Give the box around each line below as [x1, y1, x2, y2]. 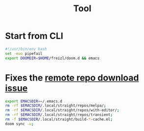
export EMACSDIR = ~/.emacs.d [5, 99, 63, 104]
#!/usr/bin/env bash [5, 46, 48, 51]
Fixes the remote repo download [5, 72, 139, 83]
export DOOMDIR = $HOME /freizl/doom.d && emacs [5, 56, 99, 61]
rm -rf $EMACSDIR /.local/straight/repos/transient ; [5, 112, 113, 117]
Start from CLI [5, 30, 64, 42]
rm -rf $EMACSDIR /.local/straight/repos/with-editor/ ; [5, 108, 120, 113]
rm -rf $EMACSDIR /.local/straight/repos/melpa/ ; [5, 103, 106, 108]
